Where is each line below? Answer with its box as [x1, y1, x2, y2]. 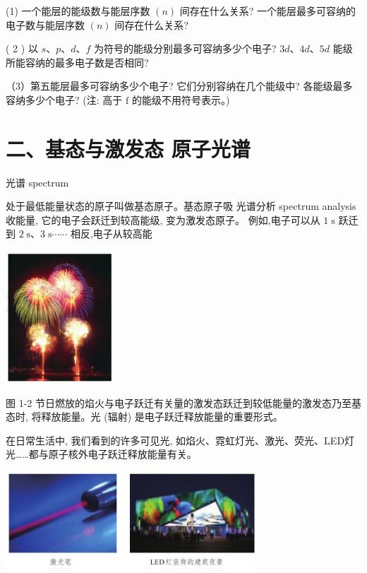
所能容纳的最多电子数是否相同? [6, 54, 149, 69]
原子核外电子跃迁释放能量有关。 [48, 447, 197, 461]
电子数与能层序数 [6, 17, 85, 32]
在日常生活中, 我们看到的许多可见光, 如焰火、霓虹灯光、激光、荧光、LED [6, 432, 345, 447]
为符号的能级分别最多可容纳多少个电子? [93, 41, 277, 56]
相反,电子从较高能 [70, 226, 152, 241]
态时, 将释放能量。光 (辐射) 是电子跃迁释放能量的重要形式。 [6, 409, 283, 424]
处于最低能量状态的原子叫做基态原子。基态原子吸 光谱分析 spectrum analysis [6, 199, 356, 213]
